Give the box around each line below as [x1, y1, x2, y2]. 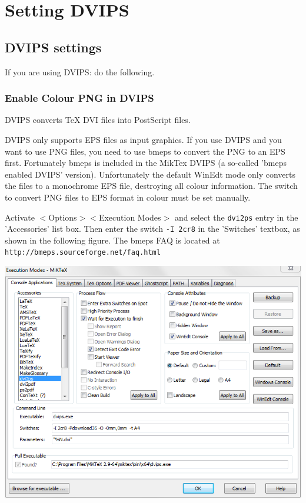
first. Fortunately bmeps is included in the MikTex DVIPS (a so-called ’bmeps [5, 156, 287, 169]
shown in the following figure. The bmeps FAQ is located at [5, 234, 220, 246]
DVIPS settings [5, 38, 102, 56]
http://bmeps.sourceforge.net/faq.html [5, 248, 161, 257]
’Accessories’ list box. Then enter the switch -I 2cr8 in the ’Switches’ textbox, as [5, 222, 300, 235]
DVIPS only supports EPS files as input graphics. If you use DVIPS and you [5, 133, 282, 145]
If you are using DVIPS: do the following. [5, 65, 155, 78]
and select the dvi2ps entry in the [174, 211, 298, 223]
